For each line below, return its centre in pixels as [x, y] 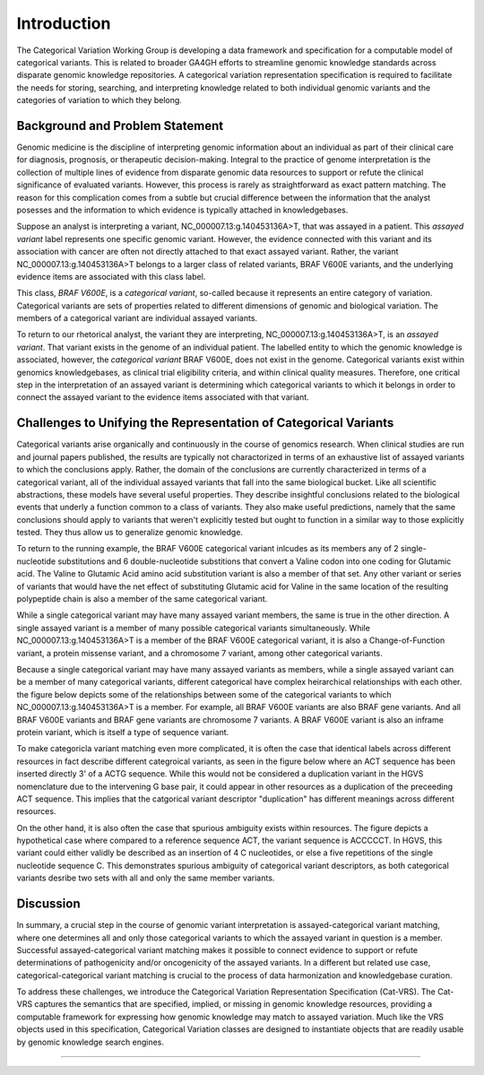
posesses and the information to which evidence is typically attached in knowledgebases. [182, 210]
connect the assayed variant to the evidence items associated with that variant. [163, 397]
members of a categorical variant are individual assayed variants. [137, 318]
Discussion [48, 904]
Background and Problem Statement [120, 126]
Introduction [64, 23]
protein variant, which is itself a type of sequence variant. [123, 732]
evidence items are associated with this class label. [111, 276]
